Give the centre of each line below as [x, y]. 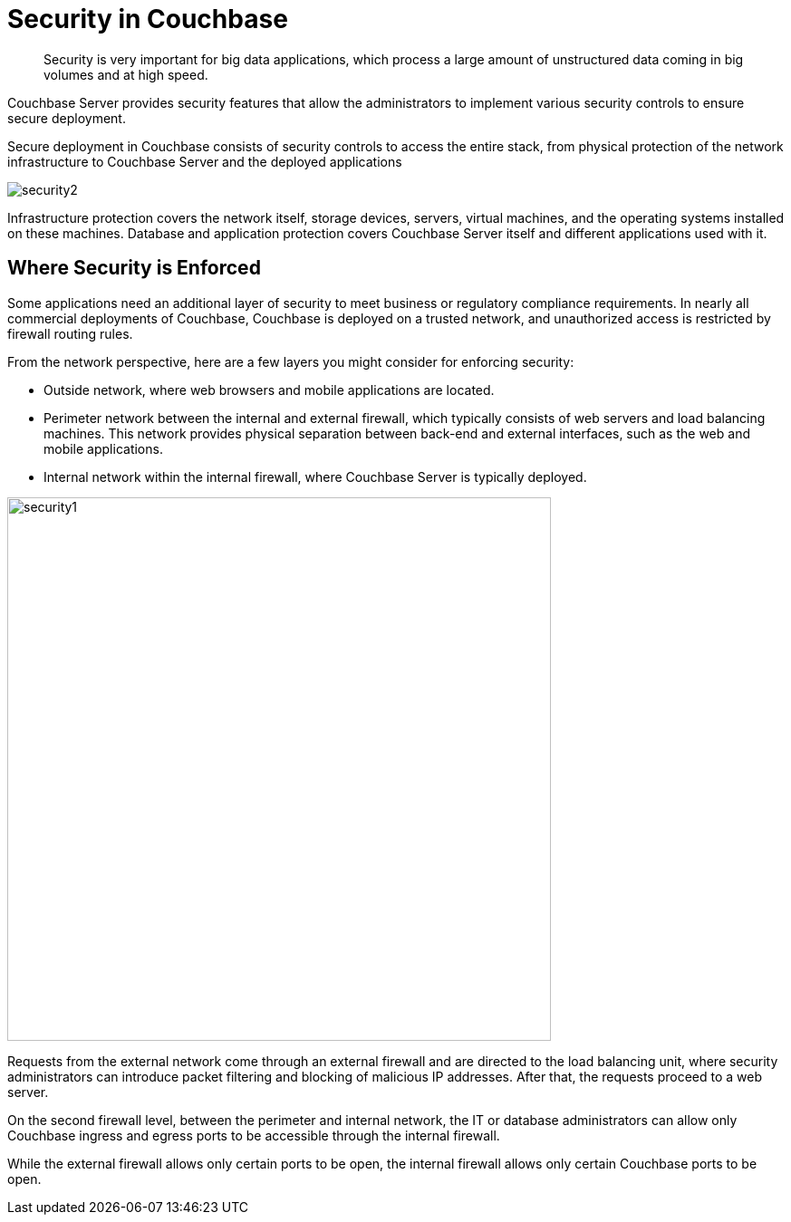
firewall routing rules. [70, 333]
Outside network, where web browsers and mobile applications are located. [269, 390]
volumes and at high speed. [126, 74]
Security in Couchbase [148, 19]
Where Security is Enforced [134, 268]
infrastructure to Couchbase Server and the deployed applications [205, 161]
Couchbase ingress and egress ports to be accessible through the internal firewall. [254, 1135]
